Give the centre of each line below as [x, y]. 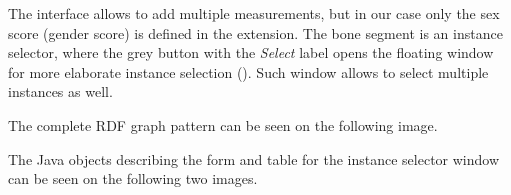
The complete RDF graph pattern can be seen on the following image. [223, 124]
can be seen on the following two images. [133, 178]
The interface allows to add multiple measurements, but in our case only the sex [254, 13]
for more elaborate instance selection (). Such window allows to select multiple [248, 71]
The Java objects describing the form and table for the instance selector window [254, 158]
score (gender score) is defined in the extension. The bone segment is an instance [255, 32]
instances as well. [60, 91]
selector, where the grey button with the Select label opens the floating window [251, 52]
